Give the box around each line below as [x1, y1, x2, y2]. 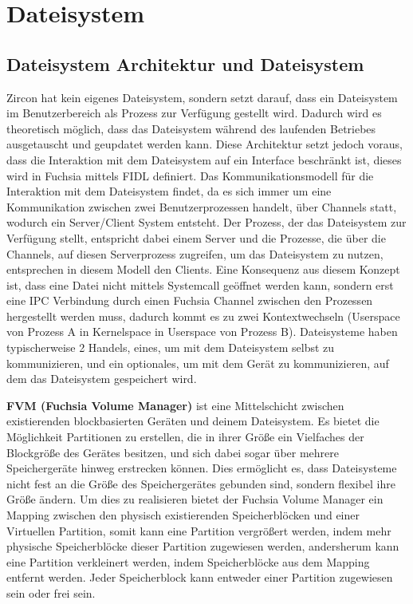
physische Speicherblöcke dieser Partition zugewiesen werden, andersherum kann [6, 538, 399, 555]
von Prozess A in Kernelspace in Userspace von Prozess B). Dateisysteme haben [6, 323, 398, 340]
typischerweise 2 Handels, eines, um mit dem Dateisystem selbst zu [6, 339, 335, 356]
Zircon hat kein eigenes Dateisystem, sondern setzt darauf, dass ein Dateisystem [6, 89, 398, 105]
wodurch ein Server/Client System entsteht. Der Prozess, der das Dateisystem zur [6, 214, 407, 231]
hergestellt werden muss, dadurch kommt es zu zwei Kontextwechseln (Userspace [6, 307, 400, 324]
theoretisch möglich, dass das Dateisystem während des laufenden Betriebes [6, 120, 376, 136]
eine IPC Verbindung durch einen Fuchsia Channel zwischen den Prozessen [6, 292, 373, 309]
